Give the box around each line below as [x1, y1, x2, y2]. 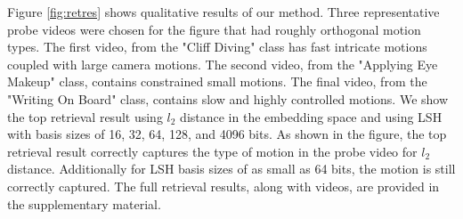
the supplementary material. [7, 194, 161, 213]
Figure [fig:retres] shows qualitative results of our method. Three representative [7, 3, 440, 20]
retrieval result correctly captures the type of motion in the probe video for [7, 142, 418, 160]
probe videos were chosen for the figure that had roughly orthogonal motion [7, 20, 421, 38]
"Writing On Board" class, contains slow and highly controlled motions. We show [7, 89, 449, 108]
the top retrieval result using [7, 107, 163, 126]
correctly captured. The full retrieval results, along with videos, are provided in [7, 176, 440, 195]
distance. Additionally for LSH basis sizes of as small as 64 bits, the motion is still [7, 159, 456, 178]
